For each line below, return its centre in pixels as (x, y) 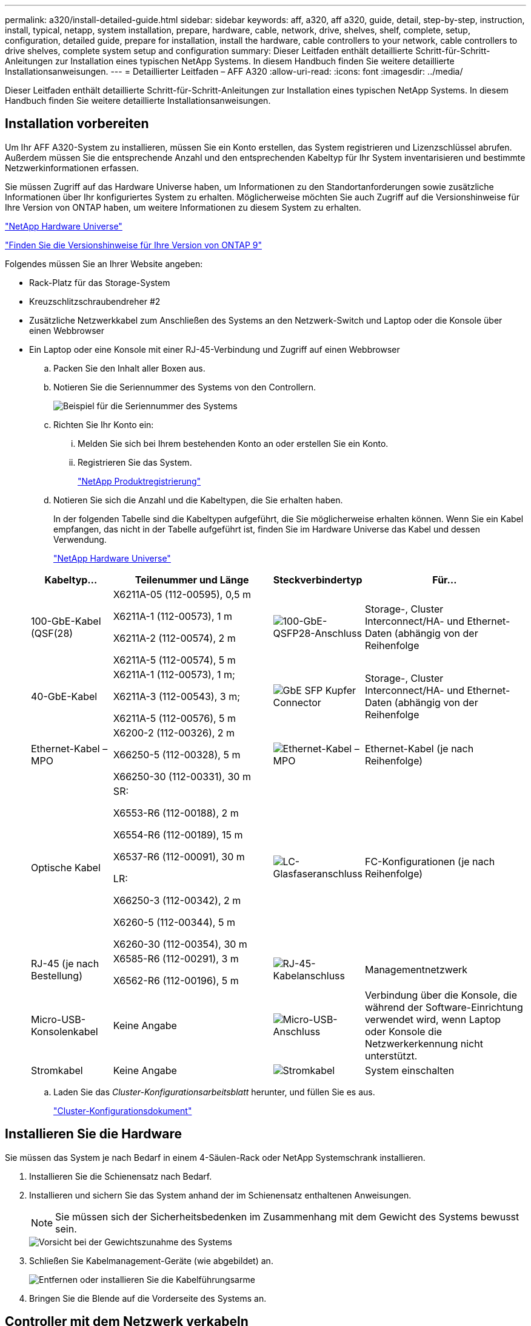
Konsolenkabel (65, 1031)
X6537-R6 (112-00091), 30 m (179, 856)
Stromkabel (57, 1070)
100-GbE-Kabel (66, 621)
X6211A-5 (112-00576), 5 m (175, 718)
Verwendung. (80, 539)
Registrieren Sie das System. (135, 462)
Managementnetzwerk (416, 969)
